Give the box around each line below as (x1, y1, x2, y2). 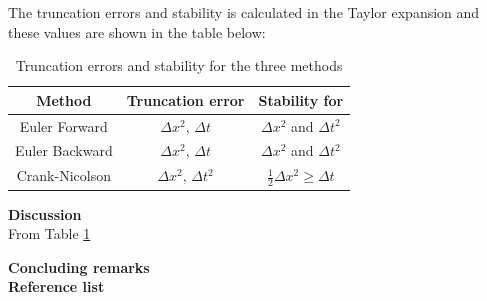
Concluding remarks (8, 256, 150, 277)
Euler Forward (19, 115, 108, 136)
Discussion (8, 203, 82, 224)
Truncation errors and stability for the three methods (15, 55, 343, 76)
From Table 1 (8, 223, 91, 244)
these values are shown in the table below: (8, 21, 266, 42)
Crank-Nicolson (16, 165, 111, 186)
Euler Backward (15, 140, 113, 161)
